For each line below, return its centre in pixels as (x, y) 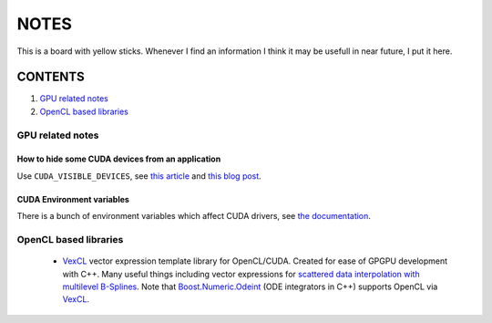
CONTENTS (51, 77)
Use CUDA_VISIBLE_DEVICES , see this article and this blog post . (139, 176)
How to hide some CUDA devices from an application (119, 159)
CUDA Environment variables (73, 199)
